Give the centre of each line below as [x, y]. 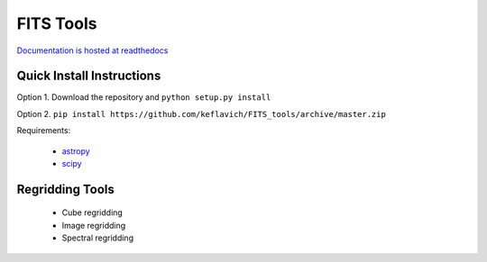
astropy [76, 151]
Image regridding [94, 225]
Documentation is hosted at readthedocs [92, 50]
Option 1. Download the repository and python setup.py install [144, 97]
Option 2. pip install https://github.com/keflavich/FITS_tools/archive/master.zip [202, 113]
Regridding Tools [65, 189]
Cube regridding [92, 212]
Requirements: [44, 131]
